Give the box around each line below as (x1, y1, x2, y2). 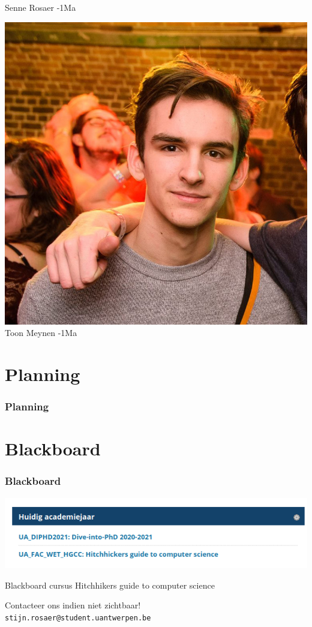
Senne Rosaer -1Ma (5, 1, 76, 13)
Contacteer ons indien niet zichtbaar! (5, 599, 141, 611)
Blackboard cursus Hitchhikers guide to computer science (5, 578, 215, 591)
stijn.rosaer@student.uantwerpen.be (5, 613, 151, 622)
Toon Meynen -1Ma (5, 326, 77, 339)
